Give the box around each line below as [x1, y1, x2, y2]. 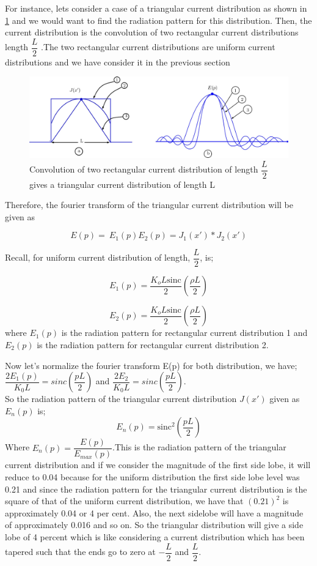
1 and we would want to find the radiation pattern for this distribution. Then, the [5, 13, 312, 26]
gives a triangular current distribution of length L [29, 177, 215, 190]
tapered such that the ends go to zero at [5, 545, 156, 558]
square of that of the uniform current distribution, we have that [5, 494, 244, 507]
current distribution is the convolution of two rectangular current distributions [5, 26, 299, 39]
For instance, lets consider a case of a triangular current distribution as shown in [5, 2, 307, 14]
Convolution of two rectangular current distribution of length [29, 163, 258, 175]
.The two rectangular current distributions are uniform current [41, 40, 275, 53]
